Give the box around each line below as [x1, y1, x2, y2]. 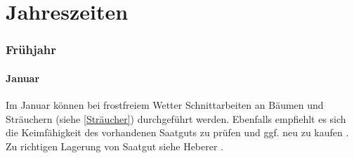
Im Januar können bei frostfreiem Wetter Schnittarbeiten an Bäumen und [6, 98, 324, 112]
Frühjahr [6, 41, 57, 58]
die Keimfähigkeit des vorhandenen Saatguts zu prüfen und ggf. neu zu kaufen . [6, 125, 349, 140]
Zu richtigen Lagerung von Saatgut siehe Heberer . [6, 138, 224, 153]
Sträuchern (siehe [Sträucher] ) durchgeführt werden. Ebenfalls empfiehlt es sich [6, 111, 346, 126]
